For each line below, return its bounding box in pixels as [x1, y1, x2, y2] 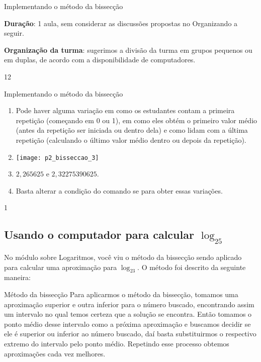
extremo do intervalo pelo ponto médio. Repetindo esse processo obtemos [4, 338, 229, 348]
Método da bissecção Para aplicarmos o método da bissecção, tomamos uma [4, 289, 238, 299]
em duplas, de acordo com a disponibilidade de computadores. [4, 54, 196, 65]
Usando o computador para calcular [4, 227, 194, 242]
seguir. [4, 28, 24, 38]
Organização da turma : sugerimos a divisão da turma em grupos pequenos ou [4, 44, 252, 55]
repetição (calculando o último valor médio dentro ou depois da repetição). [16, 134, 246, 145]
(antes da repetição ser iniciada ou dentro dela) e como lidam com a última [16, 125, 248, 135]
